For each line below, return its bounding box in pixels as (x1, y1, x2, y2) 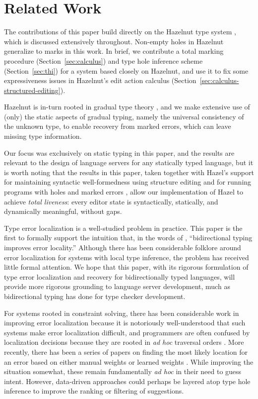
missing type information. (4, 131, 82, 141)
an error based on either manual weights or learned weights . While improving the (4, 356, 254, 367)
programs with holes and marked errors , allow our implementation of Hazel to (4, 187, 243, 197)
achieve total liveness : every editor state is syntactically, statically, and (4, 196, 218, 206)
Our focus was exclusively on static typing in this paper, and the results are (4, 147, 235, 158)
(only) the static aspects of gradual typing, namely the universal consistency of (4, 111, 244, 121)
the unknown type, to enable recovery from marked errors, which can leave (4, 121, 231, 131)
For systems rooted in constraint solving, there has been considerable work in (4, 307, 239, 318)
